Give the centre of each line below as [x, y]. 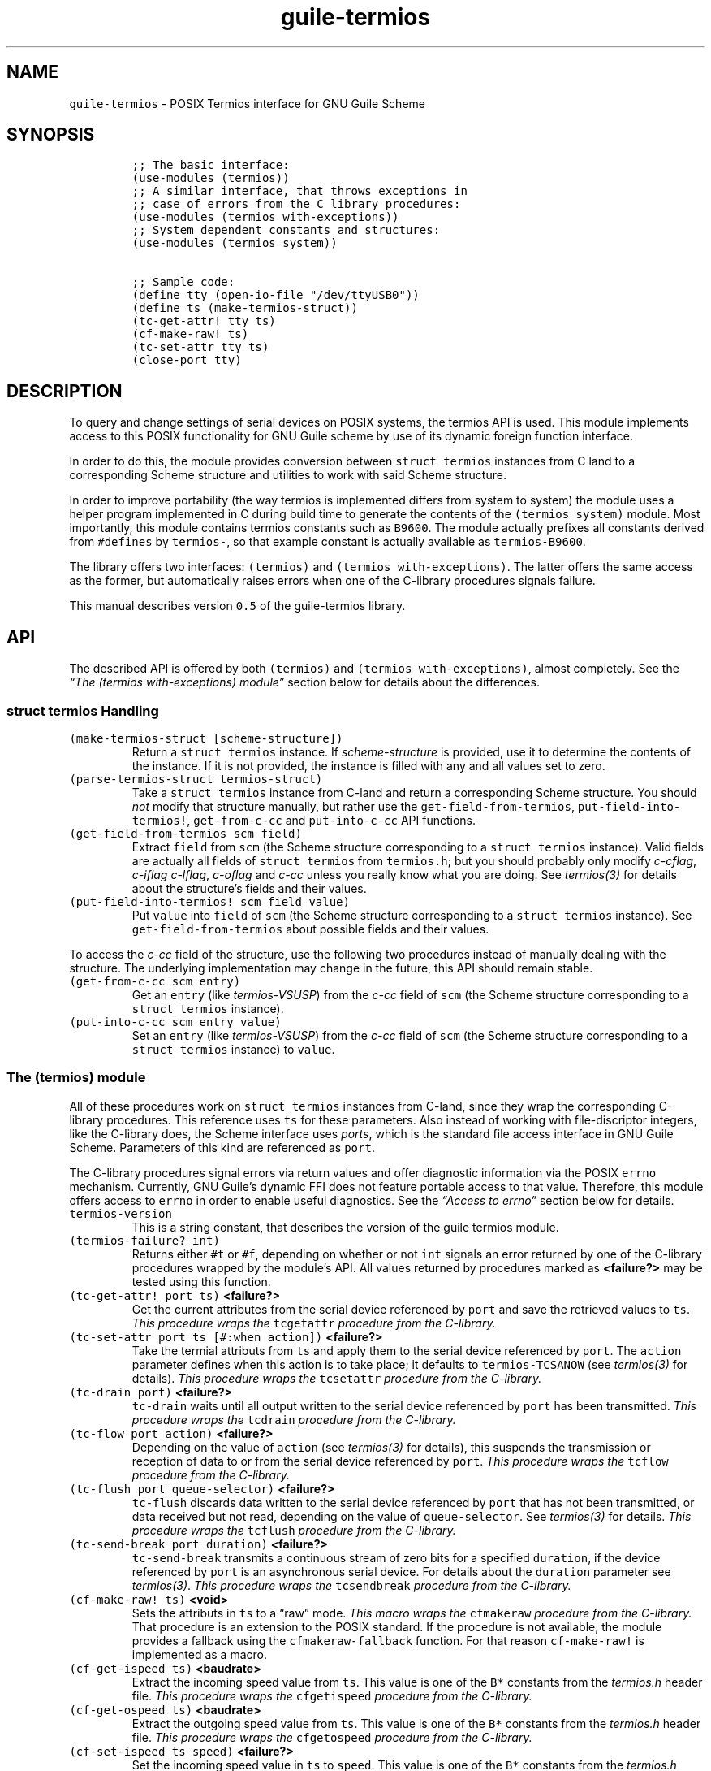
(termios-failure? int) [144, 1240]
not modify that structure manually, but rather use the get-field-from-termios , [353, 806]
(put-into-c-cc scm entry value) [175, 1022]
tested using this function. [201, 1281]
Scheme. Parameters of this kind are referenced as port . [222, 1147]
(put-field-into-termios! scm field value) [209, 901]
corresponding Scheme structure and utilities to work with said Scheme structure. [288, 475]
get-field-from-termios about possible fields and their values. [310, 929]
